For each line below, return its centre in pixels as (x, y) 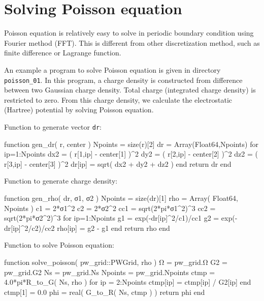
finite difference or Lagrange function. (63, 53)
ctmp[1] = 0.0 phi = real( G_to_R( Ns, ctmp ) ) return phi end (105, 292)
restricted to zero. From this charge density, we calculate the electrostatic (118, 99)
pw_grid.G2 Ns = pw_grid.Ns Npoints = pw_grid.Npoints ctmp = (110, 272)
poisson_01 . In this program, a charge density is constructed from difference (123, 80)
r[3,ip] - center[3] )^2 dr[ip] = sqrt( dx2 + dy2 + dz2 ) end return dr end (118, 163)
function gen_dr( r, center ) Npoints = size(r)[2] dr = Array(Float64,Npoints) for (131, 144)
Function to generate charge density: (61, 181)
